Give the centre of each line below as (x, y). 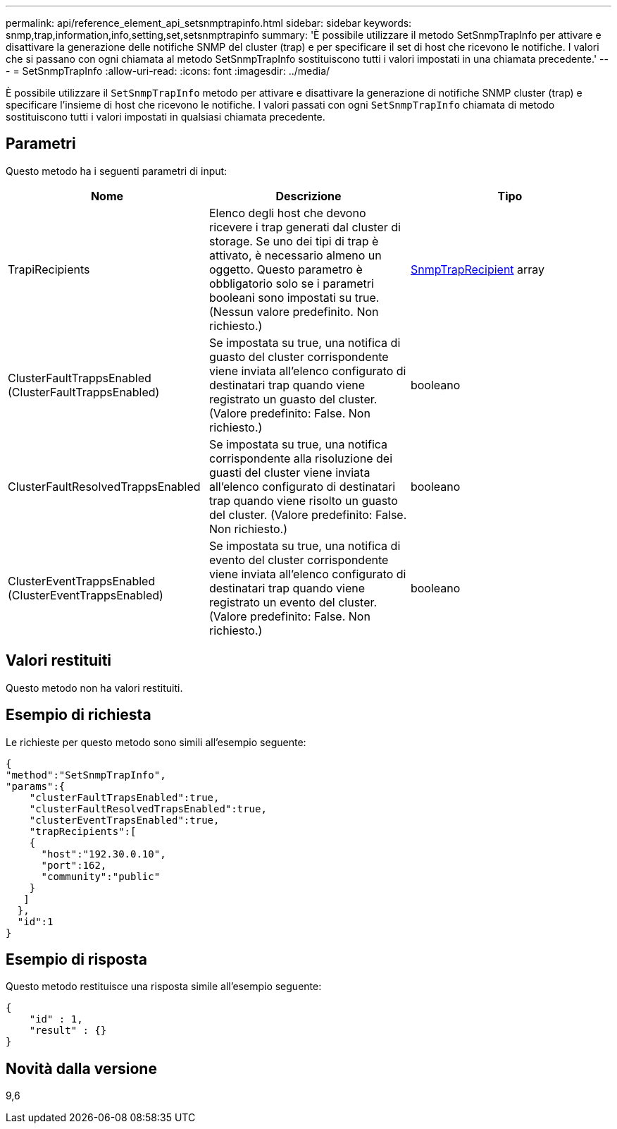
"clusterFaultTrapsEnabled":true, (124, 797)
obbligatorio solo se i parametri (291, 283)
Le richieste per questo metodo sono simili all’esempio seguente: (156, 742)
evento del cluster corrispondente (299, 560)
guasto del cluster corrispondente (299, 356)
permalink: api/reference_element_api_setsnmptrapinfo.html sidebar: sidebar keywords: (209, 23)
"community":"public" (101, 876)
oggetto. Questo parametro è (286, 269)
